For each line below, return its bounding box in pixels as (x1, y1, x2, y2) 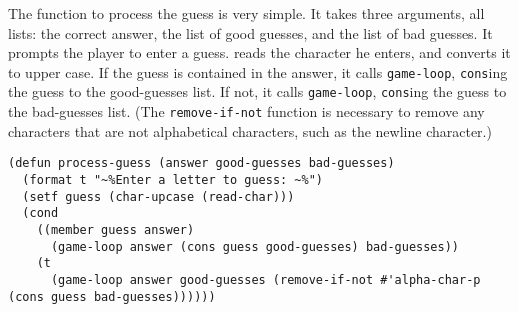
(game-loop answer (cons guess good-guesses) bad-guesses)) (50, 239, 460, 254)
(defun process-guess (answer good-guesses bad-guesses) (8, 156, 395, 171)
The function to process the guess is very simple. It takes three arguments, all (8, 3, 485, 23)
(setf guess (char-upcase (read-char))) (22, 189, 295, 204)
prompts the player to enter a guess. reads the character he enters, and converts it (8, 42, 511, 63)
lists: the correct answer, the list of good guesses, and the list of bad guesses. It (8, 22, 493, 43)
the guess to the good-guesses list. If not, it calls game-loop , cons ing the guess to (8, 81, 507, 102)
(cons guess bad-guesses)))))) (8, 289, 216, 304)
